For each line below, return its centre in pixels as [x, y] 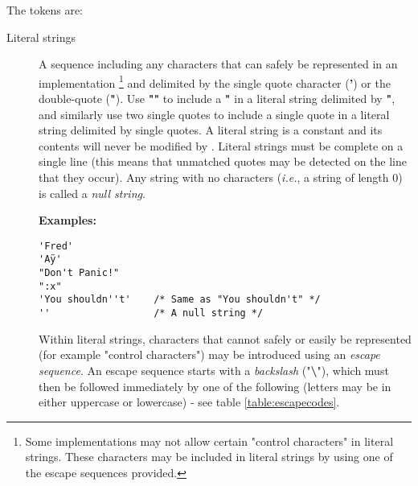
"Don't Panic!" [79, 273]
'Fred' [56, 246]
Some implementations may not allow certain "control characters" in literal [209, 441]
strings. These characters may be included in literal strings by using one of [209, 457]
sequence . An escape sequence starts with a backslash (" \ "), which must [214, 370]
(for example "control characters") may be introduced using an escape [209, 354]
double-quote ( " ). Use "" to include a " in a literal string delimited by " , [217, 99]
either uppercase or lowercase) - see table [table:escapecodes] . [189, 402]
